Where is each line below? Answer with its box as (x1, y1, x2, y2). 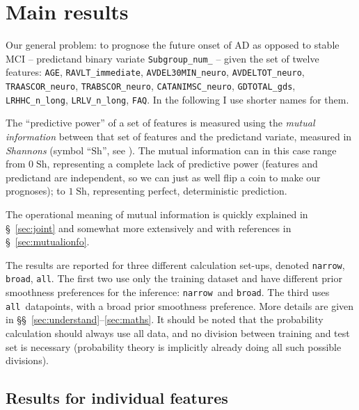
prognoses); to (6, 183, 65, 198)
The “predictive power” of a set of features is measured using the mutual (6, 115, 315, 130)
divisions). (6, 353, 49, 368)
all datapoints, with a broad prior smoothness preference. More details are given (6, 298, 354, 313)
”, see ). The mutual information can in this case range (102, 142, 337, 157)
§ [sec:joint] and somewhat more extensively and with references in (6, 220, 292, 235)
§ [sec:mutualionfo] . (6, 234, 90, 249)
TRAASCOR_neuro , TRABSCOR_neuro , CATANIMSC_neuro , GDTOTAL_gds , (6, 79, 296, 93)
